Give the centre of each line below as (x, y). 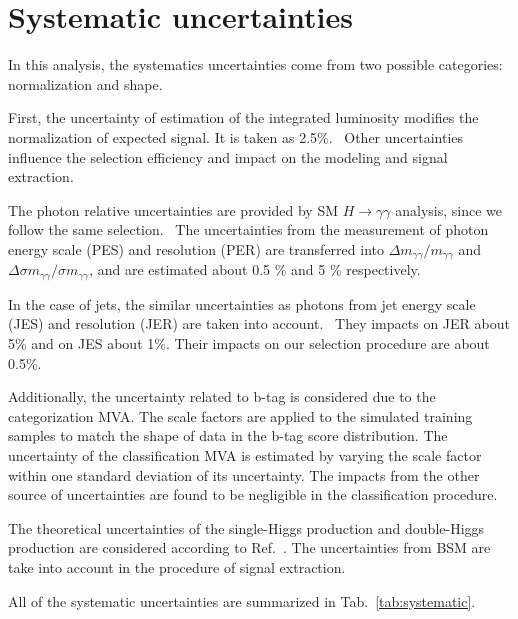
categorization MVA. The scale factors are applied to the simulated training (240, 415)
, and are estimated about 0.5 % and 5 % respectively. (255, 269)
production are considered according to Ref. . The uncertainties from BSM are (249, 547)
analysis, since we (449, 209)
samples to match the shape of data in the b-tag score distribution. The (228, 435)
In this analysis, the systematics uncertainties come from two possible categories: (255, 64)
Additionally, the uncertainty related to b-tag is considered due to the (222, 396)
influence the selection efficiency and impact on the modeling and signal (228, 156)
